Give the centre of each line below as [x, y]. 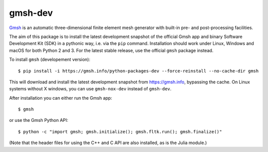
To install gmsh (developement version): [50, 60]
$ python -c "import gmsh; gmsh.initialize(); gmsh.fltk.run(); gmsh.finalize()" [120, 132]
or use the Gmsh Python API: [39, 120]
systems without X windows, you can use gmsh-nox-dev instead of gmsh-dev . [90, 89]
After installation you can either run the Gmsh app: [61, 98]
